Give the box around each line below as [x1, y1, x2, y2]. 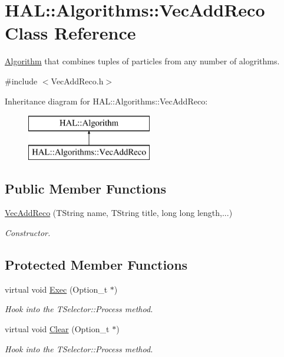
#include [5, 74, 38, 87]
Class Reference [5, 21, 136, 45]
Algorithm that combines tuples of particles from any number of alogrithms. [5, 55, 280, 67]
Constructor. [5, 227, 51, 239]
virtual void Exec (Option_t [5, 283, 108, 295]
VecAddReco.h [51, 74, 104, 87]
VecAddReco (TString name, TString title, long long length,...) [5, 207, 233, 219]
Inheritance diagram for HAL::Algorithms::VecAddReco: [5, 94, 208, 107]
